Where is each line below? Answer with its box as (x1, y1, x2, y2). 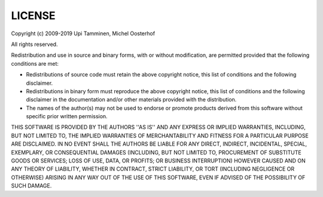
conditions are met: (11, 60, 59, 67)
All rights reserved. (11, 41, 58, 48)
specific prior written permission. (26, 113, 108, 120)
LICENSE (11, 9, 56, 22)
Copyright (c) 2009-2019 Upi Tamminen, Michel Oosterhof (11, 30, 156, 37)
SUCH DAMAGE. (11, 182, 52, 189)
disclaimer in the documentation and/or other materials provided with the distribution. (26, 96, 237, 103)
